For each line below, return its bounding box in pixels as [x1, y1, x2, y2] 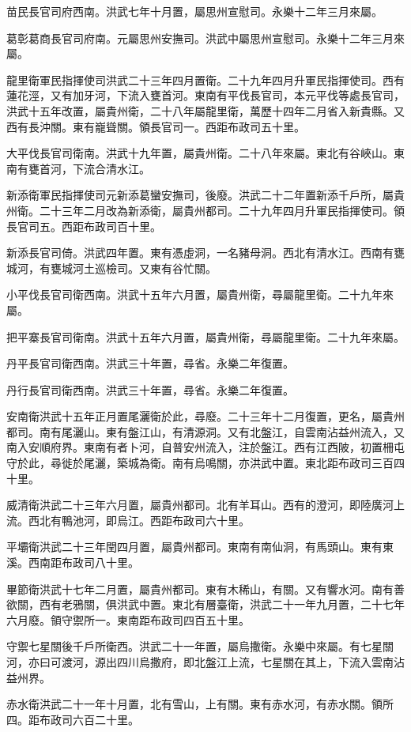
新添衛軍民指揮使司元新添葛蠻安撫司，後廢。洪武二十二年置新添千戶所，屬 [6, 187, 394, 203]
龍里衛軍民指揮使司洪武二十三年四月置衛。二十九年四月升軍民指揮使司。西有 [6, 71, 405, 88]
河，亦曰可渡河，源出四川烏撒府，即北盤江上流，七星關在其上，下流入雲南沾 [6, 654, 405, 670]
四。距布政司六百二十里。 [6, 711, 139, 727]
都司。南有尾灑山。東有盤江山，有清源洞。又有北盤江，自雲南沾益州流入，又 [6, 423, 405, 440]
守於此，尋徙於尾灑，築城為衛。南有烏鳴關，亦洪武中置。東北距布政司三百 [6, 455, 394, 471]
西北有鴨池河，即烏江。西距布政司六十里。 [28, 511, 250, 528]
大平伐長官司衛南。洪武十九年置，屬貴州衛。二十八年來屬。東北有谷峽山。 [6, 145, 394, 161]
